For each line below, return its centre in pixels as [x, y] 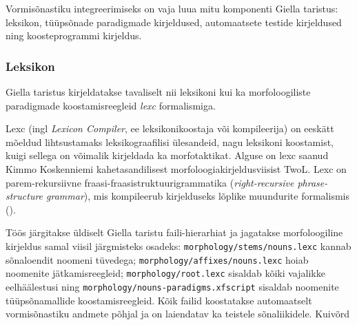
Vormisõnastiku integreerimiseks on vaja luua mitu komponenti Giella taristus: [172, 8]
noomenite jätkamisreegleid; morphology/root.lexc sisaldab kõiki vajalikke [165, 273]
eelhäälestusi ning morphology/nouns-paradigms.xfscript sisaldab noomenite [172, 286]
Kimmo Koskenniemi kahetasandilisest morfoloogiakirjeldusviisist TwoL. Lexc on [176, 168]
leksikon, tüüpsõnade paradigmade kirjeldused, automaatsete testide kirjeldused [174, 22]
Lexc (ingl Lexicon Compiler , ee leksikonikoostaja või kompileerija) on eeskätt [170, 128]
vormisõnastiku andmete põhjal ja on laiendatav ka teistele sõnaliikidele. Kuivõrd [177, 314]
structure [24, 196]
